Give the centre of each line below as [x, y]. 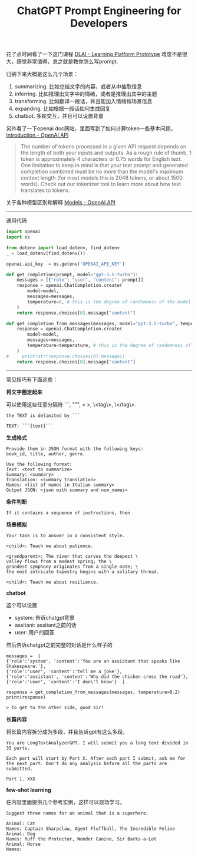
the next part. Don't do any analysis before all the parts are [87, 763]
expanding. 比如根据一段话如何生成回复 [62, 109]
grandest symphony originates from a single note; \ [72, 567]
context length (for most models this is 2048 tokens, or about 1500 [101, 178]
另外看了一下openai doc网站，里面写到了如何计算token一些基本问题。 [91, 128]
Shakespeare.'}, [26, 666]
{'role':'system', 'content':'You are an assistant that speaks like [93, 661]
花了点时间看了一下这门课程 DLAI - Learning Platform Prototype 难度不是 [94, 54]
